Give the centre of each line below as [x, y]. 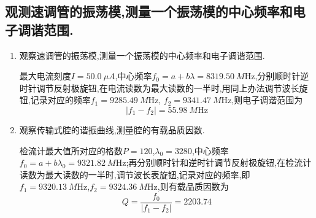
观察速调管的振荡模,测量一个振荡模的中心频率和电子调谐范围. [142, 55]
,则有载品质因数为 [193, 186]
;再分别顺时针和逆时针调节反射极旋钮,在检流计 [219, 162]
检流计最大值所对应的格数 [71, 150]
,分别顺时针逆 [282, 76]
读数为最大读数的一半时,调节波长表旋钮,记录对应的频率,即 [135, 174]
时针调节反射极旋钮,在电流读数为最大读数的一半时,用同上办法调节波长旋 [164, 88]
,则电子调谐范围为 [267, 100]
